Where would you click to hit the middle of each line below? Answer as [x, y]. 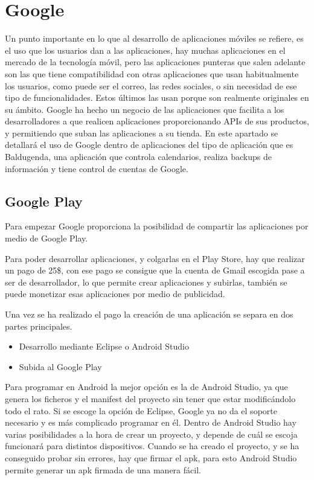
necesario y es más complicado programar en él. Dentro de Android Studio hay [151, 422]
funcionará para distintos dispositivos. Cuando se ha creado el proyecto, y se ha [152, 446]
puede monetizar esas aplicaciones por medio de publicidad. [115, 294]
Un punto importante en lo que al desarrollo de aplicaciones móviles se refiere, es [154, 38]
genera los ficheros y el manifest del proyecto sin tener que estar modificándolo [150, 398]
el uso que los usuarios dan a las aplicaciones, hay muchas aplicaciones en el [145, 50]
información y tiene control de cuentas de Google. [97, 168]
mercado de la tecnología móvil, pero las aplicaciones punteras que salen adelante [155, 62]
